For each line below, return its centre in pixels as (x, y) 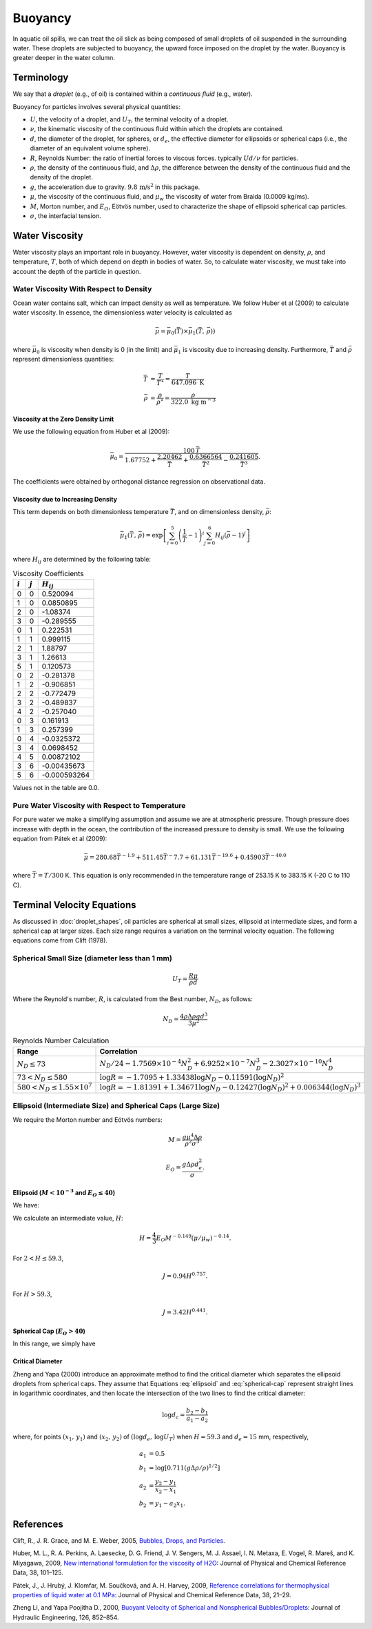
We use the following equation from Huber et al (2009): (91, 432)
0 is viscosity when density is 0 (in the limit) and (104, 350)
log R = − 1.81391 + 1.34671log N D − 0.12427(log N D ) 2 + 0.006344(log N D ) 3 (230, 1088)
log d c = (174, 1416)
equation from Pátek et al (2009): (60, 839)
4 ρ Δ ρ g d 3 (194, 1016)
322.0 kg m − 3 (194, 401)
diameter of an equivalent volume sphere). (90, 148)
